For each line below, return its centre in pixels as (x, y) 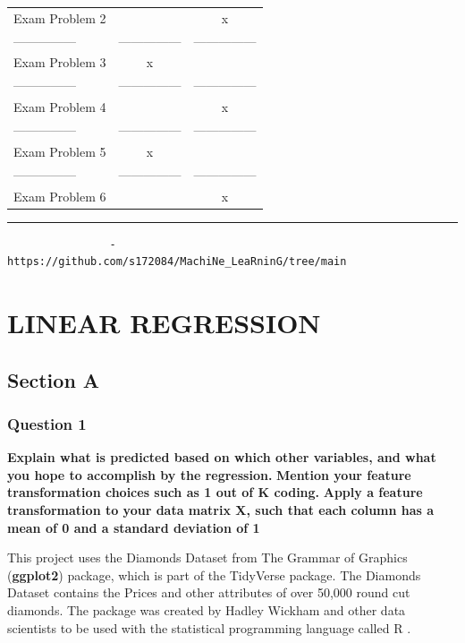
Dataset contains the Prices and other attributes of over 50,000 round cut (209, 592)
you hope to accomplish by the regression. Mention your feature (209, 474)
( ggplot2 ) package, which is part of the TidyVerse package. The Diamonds (214, 574)
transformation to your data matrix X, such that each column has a (221, 509)
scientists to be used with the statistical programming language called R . (209, 627)
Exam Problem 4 (60, 107)
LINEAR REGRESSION (164, 322)
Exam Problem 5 (60, 151)
